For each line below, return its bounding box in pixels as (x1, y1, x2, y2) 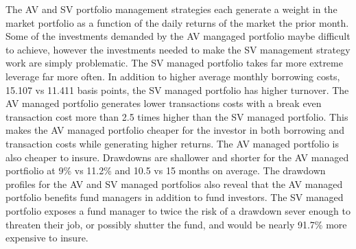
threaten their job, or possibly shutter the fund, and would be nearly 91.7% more (5, 217, 347, 231)
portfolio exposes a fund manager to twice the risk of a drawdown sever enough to (5, 203, 351, 217)
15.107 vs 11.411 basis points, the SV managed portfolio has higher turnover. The (5, 82, 349, 97)
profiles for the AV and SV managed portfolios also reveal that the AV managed (5, 176, 343, 191)
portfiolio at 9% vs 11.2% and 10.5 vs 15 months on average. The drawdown (5, 163, 326, 178)
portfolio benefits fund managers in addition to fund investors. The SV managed (5, 190, 344, 204)
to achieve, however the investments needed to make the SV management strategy (5, 42, 351, 56)
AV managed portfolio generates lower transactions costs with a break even (5, 96, 322, 110)
